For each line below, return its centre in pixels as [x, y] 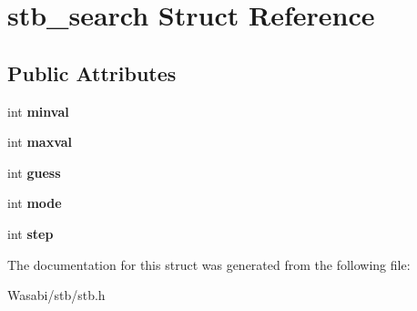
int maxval [40, 142]
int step [31, 233]
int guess [34, 172]
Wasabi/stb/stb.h [56, 295]
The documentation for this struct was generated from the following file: [209, 264]
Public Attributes [92, 73]
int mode [35, 203]
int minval [38, 111]
